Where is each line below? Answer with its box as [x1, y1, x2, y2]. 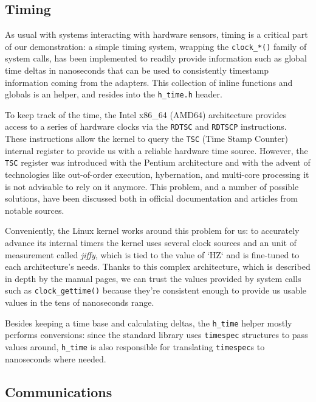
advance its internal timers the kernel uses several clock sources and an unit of [5, 236, 297, 249]
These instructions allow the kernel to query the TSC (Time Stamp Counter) [5, 132, 288, 145]
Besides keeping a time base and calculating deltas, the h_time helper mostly [5, 316, 292, 329]
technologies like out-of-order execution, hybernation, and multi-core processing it [5, 168, 309, 181]
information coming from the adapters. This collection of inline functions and [5, 76, 293, 88]
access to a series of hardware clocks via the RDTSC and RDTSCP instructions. [5, 120, 287, 133]
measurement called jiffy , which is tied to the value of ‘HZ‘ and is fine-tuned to [5, 248, 300, 261]
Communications [5, 382, 112, 401]
